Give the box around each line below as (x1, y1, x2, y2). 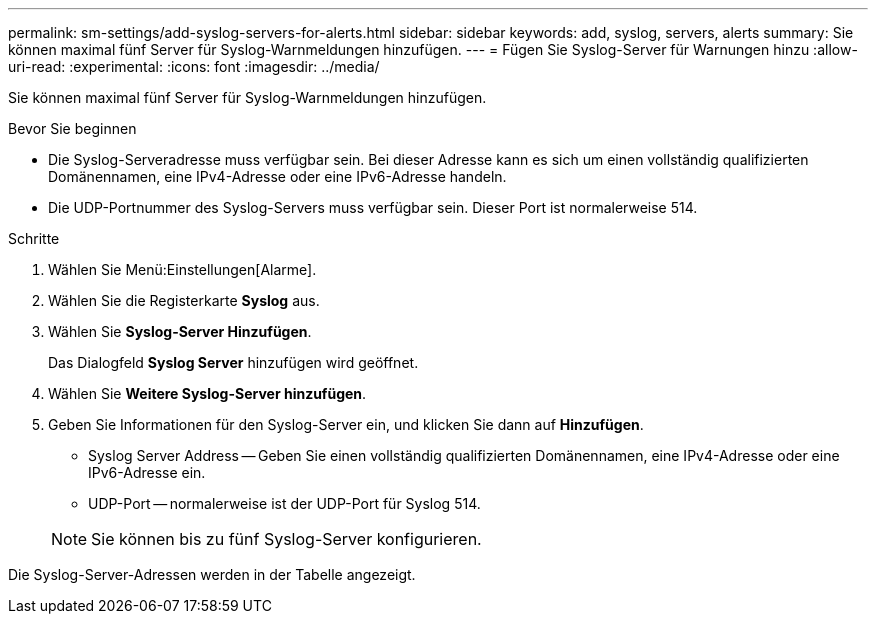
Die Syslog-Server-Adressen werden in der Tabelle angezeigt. (8, 566, 416, 583)
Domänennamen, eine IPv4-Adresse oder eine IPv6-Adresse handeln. (48, 168, 507, 185)
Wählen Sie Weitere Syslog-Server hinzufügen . (48, 385, 367, 402)
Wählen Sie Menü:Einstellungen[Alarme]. (48, 261, 317, 278)
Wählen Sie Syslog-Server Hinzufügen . (48, 323, 312, 340)
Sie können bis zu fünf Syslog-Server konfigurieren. (91, 529, 482, 549)
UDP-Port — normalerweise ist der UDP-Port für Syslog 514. (88, 495, 481, 512)
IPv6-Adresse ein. (88, 464, 206, 481)
